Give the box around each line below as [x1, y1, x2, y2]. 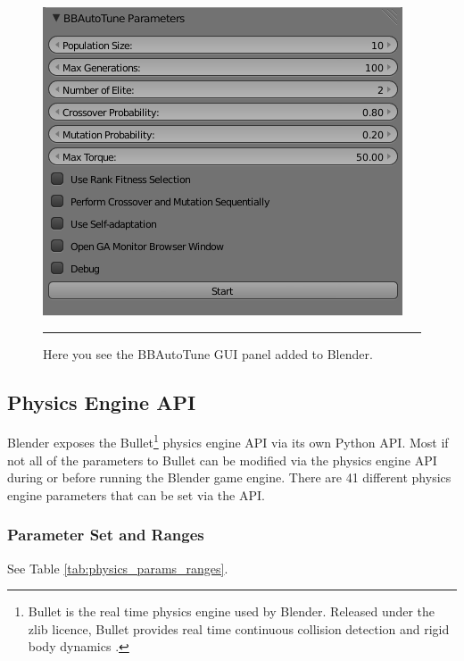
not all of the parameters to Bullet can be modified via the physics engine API [7, 450, 437, 469]
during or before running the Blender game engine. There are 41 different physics [7, 468, 452, 487]
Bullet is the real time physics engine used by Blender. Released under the [28, 602, 435, 621]
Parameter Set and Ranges [7, 523, 204, 546]
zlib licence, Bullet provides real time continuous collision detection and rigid [28, 619, 450, 638]
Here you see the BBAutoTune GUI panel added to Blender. [43, 344, 373, 363]
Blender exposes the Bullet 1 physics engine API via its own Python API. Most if [7, 431, 449, 452]
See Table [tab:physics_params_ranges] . [7, 558, 228, 577]
